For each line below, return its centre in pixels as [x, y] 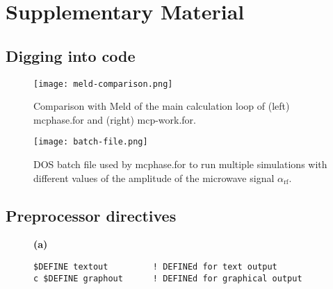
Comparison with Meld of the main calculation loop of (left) [162, 106]
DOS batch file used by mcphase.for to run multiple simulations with [180, 164]
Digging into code [71, 55]
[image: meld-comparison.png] [103, 84]
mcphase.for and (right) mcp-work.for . [115, 119]
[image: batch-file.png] [91, 142]
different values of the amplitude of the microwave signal [154, 177]
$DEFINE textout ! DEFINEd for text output [155, 267]
